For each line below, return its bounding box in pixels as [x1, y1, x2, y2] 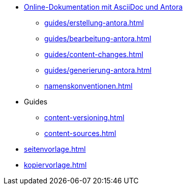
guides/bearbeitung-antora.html [44, 34, 151, 43]
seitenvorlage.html [24, 145, 86, 153]
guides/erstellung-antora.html [44, 18, 144, 27]
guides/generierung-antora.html [44, 66, 152, 74]
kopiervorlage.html [24, 160, 87, 169]
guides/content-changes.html [44, 50, 143, 59]
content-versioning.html [44, 113, 124, 122]
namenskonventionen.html [44, 82, 133, 90]
